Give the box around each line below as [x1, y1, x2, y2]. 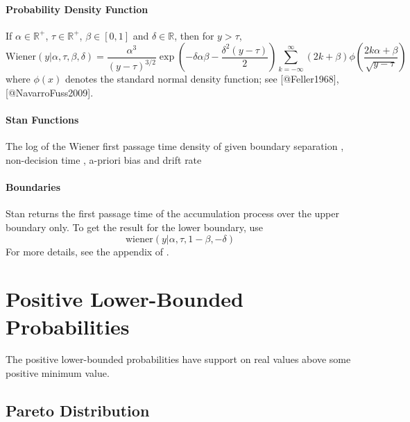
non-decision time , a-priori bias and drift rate [6, 152, 202, 167]
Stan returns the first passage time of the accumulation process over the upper [6, 206, 339, 221]
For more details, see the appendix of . [6, 244, 169, 258]
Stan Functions [6, 112, 79, 127]
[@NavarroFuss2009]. [6, 85, 94, 99]
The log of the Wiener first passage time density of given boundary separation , [6, 139, 344, 153]
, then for [174, 28, 214, 42]
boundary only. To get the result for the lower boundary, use [6, 219, 264, 234]
